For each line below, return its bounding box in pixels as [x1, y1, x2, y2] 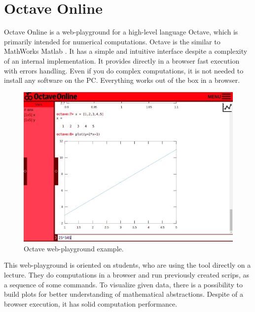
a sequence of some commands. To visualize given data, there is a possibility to [4, 279, 243, 289]
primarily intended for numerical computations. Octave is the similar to [4, 36, 220, 46]
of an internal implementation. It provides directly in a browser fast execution [4, 55, 240, 66]
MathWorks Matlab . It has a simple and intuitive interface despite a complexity [4, 46, 248, 56]
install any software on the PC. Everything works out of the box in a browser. [4, 75, 240, 85]
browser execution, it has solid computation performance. [4, 298, 178, 309]
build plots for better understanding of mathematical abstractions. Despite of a [4, 289, 243, 299]
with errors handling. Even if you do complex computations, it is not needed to [4, 65, 244, 75]
